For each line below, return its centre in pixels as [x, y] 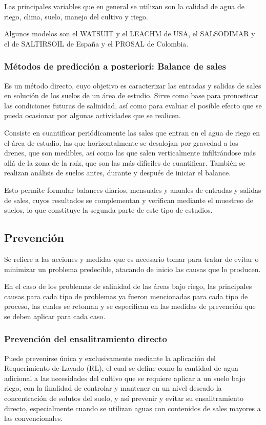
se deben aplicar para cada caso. [55, 316]
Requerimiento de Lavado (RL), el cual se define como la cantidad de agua [121, 368]
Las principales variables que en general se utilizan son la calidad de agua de [124, 6]
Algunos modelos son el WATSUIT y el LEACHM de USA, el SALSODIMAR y [130, 33]
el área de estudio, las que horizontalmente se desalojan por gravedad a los [121, 142]
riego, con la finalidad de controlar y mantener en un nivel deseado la [113, 388]
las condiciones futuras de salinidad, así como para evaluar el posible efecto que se [133, 105]
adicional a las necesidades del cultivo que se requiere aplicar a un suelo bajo [125, 378]
